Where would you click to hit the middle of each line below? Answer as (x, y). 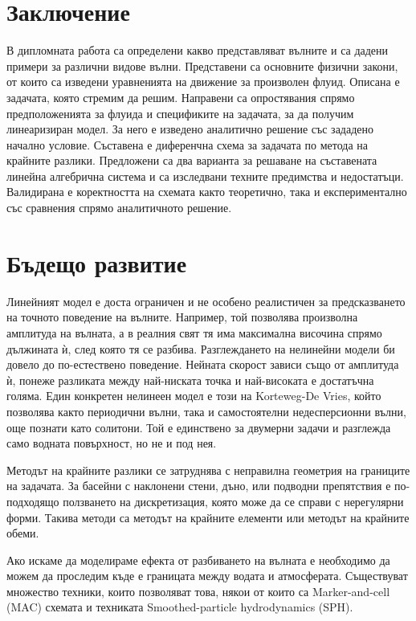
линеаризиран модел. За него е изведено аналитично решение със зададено (190, 129)
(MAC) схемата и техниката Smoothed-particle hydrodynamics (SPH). (180, 607)
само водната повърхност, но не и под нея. (112, 443)
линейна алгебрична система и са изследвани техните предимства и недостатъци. (205, 176)
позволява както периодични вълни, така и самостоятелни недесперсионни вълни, (206, 411)
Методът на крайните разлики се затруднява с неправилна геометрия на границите (208, 470)
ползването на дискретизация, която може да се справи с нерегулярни (233, 501)
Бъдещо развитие (97, 262)
